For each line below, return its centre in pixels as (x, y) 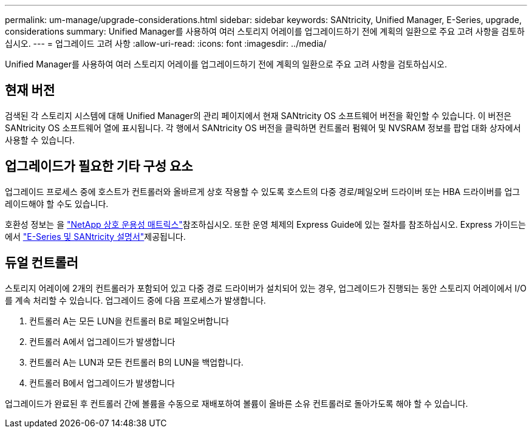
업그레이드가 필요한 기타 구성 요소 (99, 166)
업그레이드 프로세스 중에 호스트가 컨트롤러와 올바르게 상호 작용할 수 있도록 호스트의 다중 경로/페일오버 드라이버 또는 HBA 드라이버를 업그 (263, 191)
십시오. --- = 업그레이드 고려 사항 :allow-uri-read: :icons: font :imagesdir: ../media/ (166, 43)
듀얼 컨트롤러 (42, 263)
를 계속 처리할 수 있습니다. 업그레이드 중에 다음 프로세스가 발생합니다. (135, 300)
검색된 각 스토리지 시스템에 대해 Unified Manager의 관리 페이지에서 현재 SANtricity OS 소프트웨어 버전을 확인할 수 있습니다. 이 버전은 (258, 115)
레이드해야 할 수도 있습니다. (57, 203)
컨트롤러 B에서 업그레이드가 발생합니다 (102, 383)
